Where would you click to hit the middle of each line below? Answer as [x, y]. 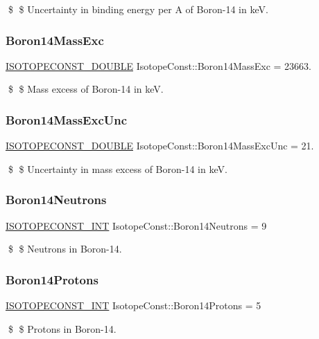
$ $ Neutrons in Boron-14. [65, 249]
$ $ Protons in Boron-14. [62, 328]
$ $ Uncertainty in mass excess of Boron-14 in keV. [118, 168]
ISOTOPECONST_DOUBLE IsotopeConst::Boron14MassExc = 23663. [158, 65]
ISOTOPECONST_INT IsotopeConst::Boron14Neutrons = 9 [136, 225]
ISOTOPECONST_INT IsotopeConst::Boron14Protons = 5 [133, 305]
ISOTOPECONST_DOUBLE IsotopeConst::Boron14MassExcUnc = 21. [160, 146]
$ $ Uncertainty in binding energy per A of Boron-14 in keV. [138, 9]
